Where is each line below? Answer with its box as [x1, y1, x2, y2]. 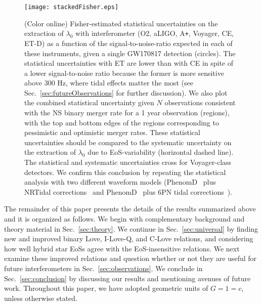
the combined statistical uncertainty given [24, 97, 154, 108]
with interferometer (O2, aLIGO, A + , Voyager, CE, [75, 28, 234, 38]
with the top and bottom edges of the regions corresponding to [24, 117, 219, 127]
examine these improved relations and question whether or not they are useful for [4, 253, 257, 264]
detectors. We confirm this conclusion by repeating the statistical [24, 166, 226, 177]
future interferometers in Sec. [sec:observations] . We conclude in [4, 263, 203, 273]
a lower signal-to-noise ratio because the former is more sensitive [24, 67, 224, 78]
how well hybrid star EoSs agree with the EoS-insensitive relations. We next [4, 243, 240, 253]
